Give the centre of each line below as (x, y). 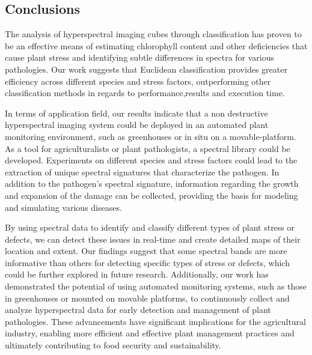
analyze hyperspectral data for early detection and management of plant (138, 310)
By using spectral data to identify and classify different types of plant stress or (150, 227)
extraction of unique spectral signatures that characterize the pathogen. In (142, 171)
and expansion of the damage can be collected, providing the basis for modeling (151, 195)
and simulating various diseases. (63, 207)
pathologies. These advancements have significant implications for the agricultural (156, 321)
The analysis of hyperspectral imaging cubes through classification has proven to (153, 34)
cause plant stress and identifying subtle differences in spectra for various (140, 57)
